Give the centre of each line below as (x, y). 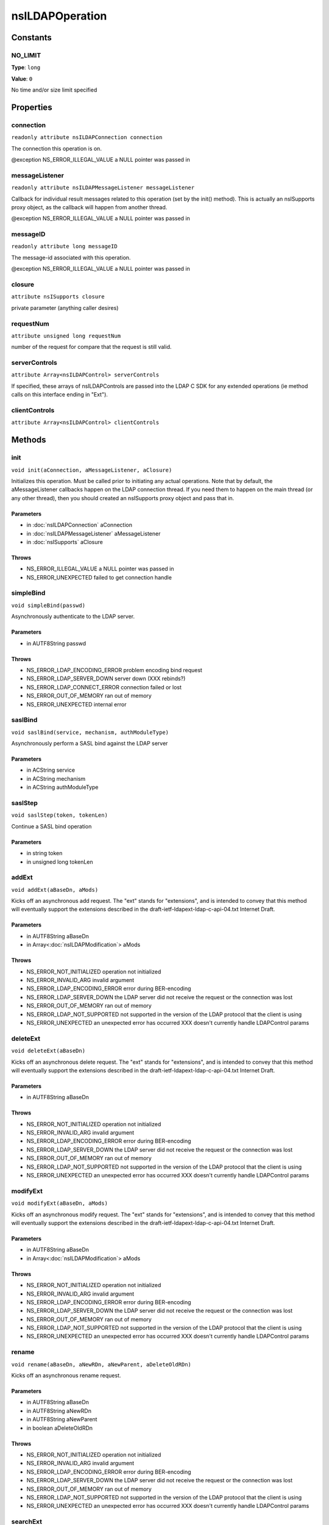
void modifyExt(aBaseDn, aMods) (59, 1204)
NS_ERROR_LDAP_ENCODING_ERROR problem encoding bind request (114, 670)
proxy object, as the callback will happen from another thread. (89, 207)
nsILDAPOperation (59, 16)
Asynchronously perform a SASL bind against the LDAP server (90, 744)
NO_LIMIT (26, 55)
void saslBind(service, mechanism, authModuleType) (90, 732)
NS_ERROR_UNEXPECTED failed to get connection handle (99, 577)
